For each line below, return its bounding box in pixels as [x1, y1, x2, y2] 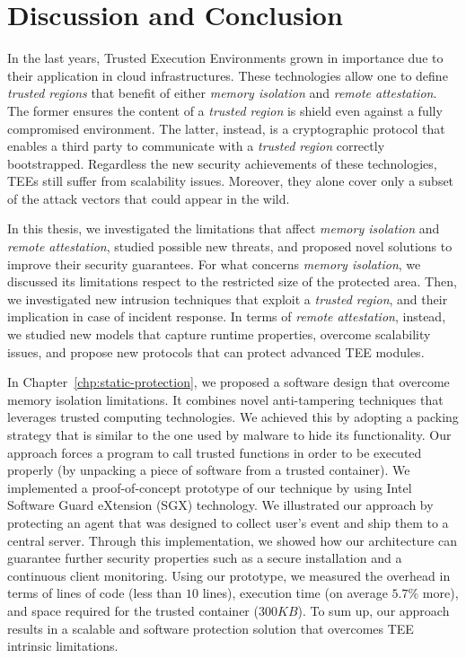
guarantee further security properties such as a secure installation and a [7, 548, 402, 567]
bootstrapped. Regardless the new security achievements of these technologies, [7, 154, 437, 172]
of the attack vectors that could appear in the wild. [7, 189, 290, 207]
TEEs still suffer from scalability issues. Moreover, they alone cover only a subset [7, 171, 454, 190]
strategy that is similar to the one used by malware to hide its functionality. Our [7, 426, 452, 443]
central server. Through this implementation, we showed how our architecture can [7, 531, 457, 549]
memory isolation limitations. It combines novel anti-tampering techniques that [7, 390, 444, 408]
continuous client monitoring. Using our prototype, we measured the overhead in [7, 566, 451, 584]
